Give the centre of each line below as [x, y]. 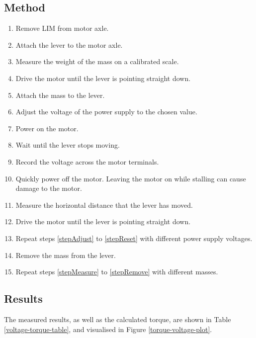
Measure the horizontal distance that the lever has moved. [104, 205]
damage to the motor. [49, 188]
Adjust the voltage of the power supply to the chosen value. [106, 112]
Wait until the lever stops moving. [68, 145]
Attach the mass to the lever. [60, 95]
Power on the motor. [47, 128]
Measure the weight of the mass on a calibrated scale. [97, 61]
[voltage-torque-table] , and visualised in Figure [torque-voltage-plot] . [108, 329]
